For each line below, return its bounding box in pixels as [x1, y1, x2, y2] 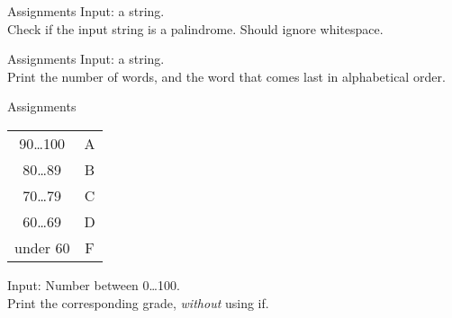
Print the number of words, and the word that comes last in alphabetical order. [7, 66, 446, 85]
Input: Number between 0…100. [7, 275, 180, 294]
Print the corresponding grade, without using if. [7, 293, 269, 312]
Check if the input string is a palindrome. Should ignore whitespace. [7, 19, 384, 38]
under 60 [14, 236, 70, 258]
